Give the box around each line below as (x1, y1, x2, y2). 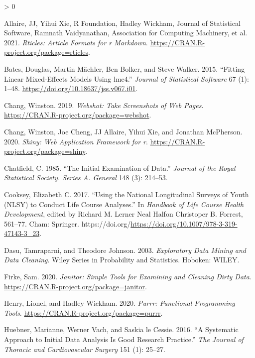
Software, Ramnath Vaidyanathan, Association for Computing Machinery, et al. (4, 27, 248, 38)
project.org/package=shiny (4, 146, 86, 156)
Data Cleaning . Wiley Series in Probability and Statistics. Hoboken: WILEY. (4, 254, 240, 265)
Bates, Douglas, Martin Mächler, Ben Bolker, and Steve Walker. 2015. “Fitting (4, 63, 245, 74)
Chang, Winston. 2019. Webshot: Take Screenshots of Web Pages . (4, 100, 204, 110)
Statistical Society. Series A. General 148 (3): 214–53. (4, 172, 168, 183)
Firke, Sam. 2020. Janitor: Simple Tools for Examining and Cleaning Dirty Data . (4, 271, 252, 282)
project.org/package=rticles (4, 47, 88, 57)
